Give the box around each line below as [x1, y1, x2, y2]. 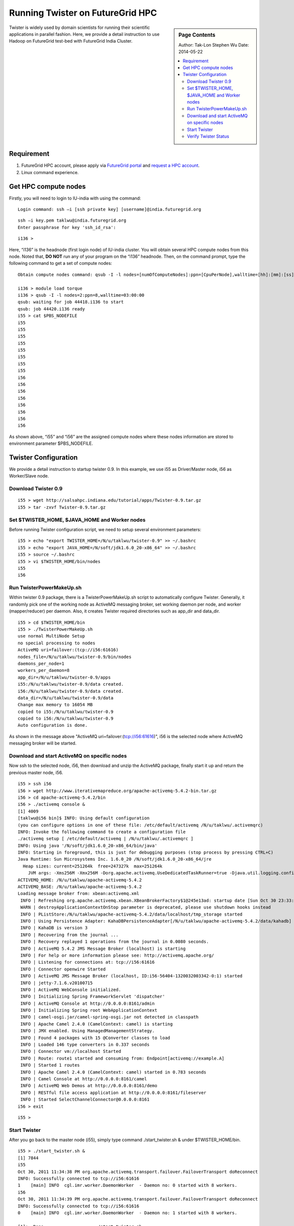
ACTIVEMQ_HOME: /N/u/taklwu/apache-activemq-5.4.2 [18, 877, 142, 883]
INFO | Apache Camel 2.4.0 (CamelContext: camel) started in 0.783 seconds [20, 1069, 207, 1075]
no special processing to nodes [18, 640, 96, 646]
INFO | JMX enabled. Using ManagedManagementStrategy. [20, 1028, 155, 1034]
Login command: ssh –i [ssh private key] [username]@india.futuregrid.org [18, 206, 201, 212]
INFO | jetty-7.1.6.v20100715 [20, 980, 93, 986]
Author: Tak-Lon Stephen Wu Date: [178, 42, 249, 48]
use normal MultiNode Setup [18, 633, 85, 639]
